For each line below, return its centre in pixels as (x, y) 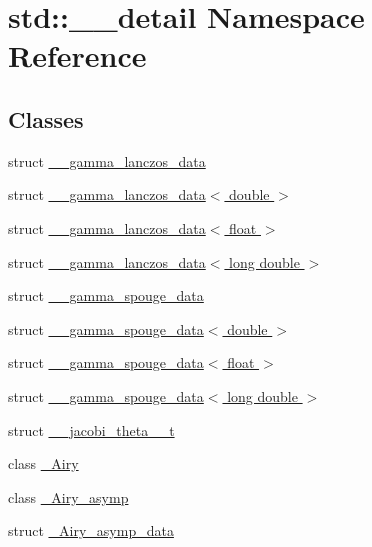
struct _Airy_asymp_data (91, 530)
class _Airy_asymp (68, 496)
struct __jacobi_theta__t (91, 429)
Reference (77, 55)
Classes (46, 118)
